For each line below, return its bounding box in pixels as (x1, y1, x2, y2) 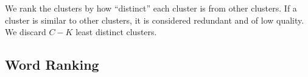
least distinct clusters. (75, 25, 157, 38)
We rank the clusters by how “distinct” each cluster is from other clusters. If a (5, 2, 297, 14)
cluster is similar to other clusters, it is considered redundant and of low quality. (5, 13, 304, 26)
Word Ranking (5, 55, 99, 74)
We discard (5, 25, 46, 38)
